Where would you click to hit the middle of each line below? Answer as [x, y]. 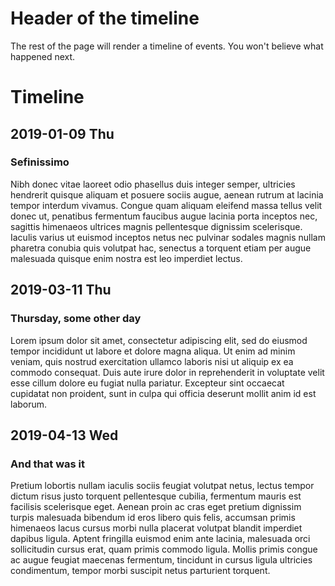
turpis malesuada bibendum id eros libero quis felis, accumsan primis [153, 518]
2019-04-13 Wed [64, 435]
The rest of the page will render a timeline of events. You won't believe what [167, 46]
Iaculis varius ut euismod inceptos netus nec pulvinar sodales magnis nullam [168, 237]
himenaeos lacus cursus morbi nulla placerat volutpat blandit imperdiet [156, 528]
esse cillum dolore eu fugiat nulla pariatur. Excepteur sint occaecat [147, 383]
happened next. [43, 56]
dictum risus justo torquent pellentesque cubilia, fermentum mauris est [156, 496]
